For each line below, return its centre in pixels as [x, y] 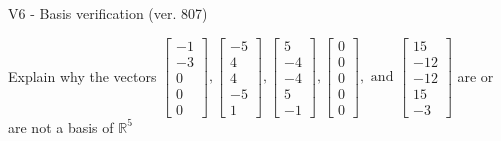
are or [475, 75]
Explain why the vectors [82, 75]
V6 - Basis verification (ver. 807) [108, 13]
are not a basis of [61, 126]
